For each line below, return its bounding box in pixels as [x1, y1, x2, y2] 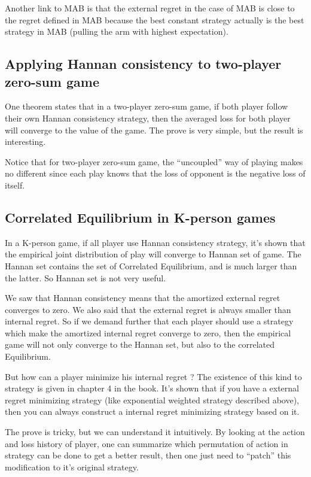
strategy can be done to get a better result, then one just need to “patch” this [5, 449, 291, 461]
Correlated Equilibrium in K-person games [5, 208, 276, 226]
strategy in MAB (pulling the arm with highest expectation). [5, 25, 228, 38]
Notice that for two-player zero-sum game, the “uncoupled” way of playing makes [5, 155, 303, 168]
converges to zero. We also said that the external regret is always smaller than [5, 303, 291, 315]
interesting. [5, 135, 46, 148]
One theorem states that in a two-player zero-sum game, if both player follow [5, 100, 288, 113]
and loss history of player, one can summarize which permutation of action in [5, 437, 288, 449]
